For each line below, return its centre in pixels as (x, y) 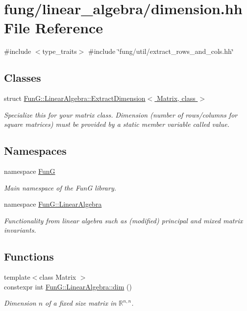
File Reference (54, 28)
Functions (29, 256)
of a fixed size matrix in (81, 303)
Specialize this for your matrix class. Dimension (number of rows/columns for (121, 114)
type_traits (60, 51)
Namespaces (35, 151)
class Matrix (58, 277)
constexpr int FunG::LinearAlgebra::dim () (68, 286)
